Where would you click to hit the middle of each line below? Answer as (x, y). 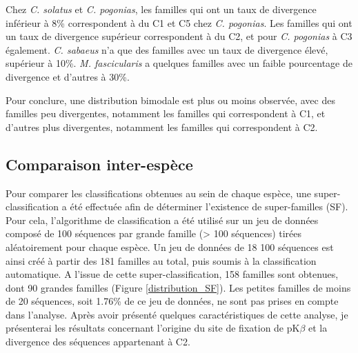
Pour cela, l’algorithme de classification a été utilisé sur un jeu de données (162, 220)
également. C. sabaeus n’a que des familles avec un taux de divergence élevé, (167, 49)
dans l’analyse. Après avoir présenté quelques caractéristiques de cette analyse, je (177, 314)
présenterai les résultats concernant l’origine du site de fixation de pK (153, 328)
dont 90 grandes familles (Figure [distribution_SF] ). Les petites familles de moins (178, 287)
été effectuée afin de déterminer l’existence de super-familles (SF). (209, 206)
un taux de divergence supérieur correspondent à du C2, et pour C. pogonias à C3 (179, 36)
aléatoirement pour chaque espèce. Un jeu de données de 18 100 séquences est (170, 246)
